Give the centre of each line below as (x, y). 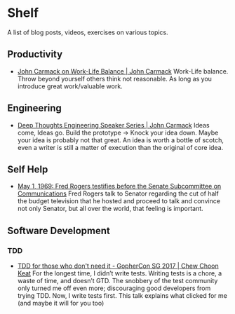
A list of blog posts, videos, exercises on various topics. (88, 32)
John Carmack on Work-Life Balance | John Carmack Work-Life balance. (123, 71)
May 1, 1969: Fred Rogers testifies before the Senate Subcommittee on (119, 186)
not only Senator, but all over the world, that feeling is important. (110, 209)
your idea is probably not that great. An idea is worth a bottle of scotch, (121, 140)
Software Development (59, 230)
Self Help (28, 169)
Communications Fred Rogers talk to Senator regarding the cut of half (118, 193)
